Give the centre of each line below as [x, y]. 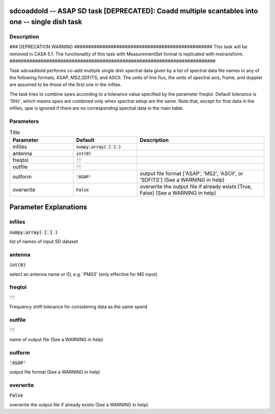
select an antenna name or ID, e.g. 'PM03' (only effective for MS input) [84, 274]
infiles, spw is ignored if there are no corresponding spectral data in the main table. [97, 108]
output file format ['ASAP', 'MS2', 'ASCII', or [191, 173]
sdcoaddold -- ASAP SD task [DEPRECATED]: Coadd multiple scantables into [134, 11]
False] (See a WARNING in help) [178, 193]
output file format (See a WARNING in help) [55, 372]
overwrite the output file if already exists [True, [196, 187]
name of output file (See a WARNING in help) [57, 339]
